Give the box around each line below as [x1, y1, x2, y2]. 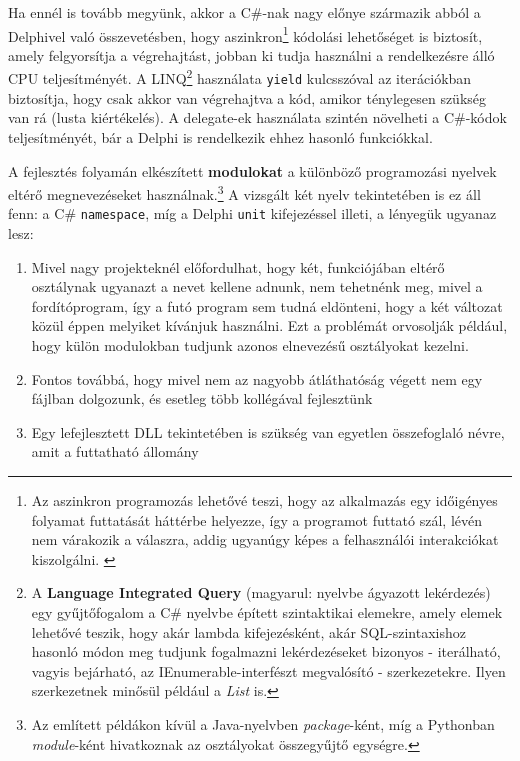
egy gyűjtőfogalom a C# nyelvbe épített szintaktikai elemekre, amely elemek [31, 601, 503, 622]
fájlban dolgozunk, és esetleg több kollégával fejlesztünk [31, 388, 373, 409]
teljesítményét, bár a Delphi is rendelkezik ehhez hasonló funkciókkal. [8, 126, 433, 147]
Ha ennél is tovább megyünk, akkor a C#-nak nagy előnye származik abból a [8, 2, 481, 22]
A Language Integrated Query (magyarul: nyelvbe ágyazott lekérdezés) [31, 582, 491, 603]
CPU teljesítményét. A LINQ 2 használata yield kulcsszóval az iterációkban [8, 65, 472, 89]
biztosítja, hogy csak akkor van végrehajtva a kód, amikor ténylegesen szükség [8, 87, 487, 108]
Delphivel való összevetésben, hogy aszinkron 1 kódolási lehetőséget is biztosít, [8, 22, 483, 46]
